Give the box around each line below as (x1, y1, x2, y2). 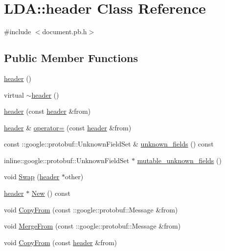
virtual (4, 89, 24, 100)
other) (65, 171, 84, 182)
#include (4, 26, 31, 37)
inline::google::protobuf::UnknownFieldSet (4, 155, 130, 165)
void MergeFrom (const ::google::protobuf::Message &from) (4, 221, 181, 231)
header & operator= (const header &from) (4, 122, 132, 132)
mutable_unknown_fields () (137, 155, 222, 165)
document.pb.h (42, 26, 87, 37)
